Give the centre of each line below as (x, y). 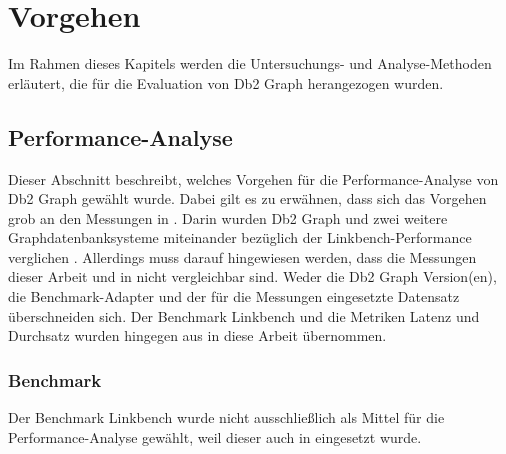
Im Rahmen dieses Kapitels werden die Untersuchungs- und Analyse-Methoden (250, 63)
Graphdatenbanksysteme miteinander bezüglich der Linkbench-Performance (240, 237)
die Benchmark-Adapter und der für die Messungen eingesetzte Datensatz (234, 296)
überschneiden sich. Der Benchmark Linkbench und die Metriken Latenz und (244, 315)
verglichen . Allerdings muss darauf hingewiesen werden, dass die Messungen (242, 256)
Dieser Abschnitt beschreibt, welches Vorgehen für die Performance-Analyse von (253, 178)
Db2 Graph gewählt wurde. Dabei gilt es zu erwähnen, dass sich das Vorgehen (247, 198)
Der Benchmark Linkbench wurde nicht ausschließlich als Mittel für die (226, 417)
